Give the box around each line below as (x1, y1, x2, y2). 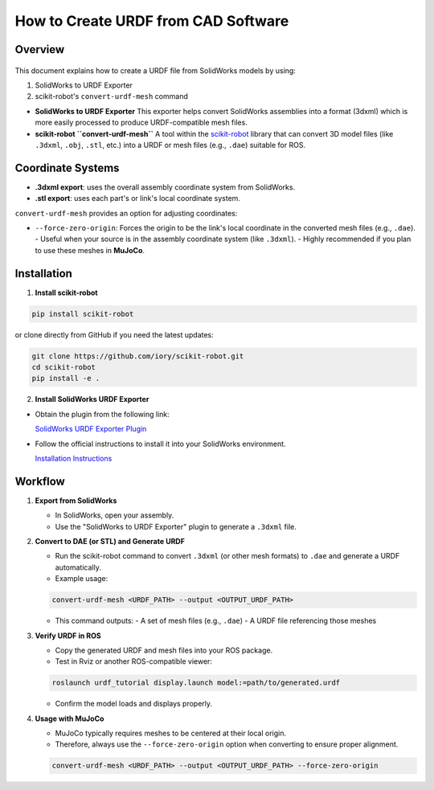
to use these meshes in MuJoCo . (35, 245, 145, 255)
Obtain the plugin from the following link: (35, 409, 170, 419)
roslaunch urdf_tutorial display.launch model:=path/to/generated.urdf (51, 678, 341, 687)
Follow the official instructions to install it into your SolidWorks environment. (35, 439, 286, 448)
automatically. (55, 563, 102, 572)
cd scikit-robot (31, 362, 96, 372)
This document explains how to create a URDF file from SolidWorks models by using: (14, 65, 297, 76)
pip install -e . (31, 374, 100, 383)
